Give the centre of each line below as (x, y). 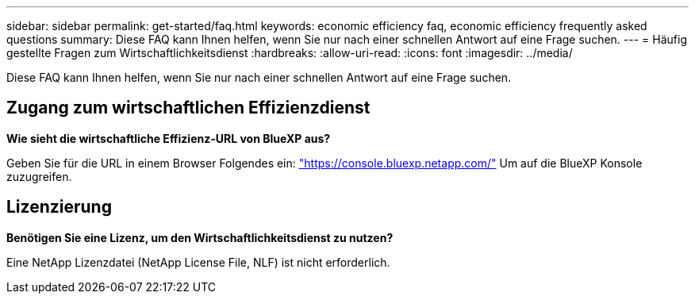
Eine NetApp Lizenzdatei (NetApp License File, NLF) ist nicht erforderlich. (198, 262)
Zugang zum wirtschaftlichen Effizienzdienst (188, 108)
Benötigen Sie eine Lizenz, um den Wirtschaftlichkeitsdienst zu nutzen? (200, 237)
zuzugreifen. (39, 176)
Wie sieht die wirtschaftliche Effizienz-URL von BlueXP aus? (169, 138)
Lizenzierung (59, 207)
